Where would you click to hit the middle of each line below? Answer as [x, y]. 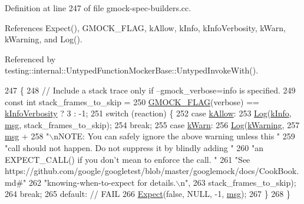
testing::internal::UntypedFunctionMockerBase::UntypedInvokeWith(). [132, 70]
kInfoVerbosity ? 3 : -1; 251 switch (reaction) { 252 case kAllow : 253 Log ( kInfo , [148, 113]
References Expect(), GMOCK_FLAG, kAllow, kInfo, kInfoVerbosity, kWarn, [145, 27]
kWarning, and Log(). [44, 39]
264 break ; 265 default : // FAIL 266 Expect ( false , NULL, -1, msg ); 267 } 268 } [148, 194]
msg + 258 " [27, 136]
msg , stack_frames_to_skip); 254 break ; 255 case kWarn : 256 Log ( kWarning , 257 [152, 124]
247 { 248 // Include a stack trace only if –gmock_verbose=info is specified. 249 [150, 90]
